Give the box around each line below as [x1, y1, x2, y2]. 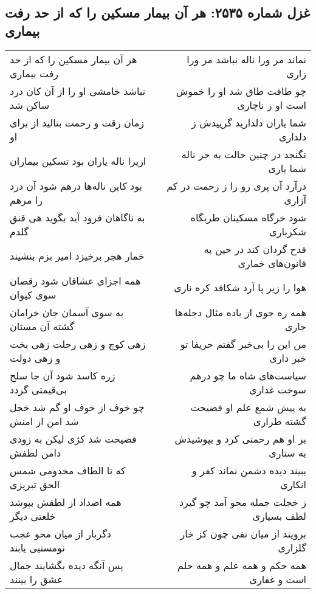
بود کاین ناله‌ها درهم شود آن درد [10, 178, 142, 193]
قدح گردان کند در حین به [204, 241, 306, 256]
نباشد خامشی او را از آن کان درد [10, 83, 146, 98]
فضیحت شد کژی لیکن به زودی [10, 431, 137, 446]
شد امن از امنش [10, 413, 79, 428]
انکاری [280, 477, 306, 491]
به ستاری [269, 445, 306, 460]
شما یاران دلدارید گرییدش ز [191, 115, 306, 130]
